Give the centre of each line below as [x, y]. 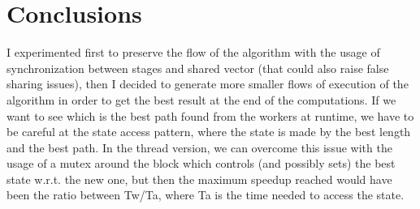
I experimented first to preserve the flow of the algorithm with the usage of [193, 52]
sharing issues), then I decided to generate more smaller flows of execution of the [208, 84]
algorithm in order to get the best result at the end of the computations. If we [201, 99]
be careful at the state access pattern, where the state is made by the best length [209, 132]
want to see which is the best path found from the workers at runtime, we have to [210, 115]
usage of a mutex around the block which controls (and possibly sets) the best [201, 163]
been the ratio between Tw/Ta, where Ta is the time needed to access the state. [206, 195]
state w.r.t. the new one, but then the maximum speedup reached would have [199, 179]
